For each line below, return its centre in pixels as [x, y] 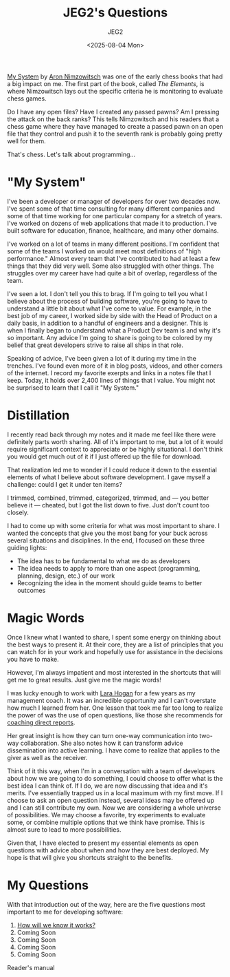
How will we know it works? [56, 925]
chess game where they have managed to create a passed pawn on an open [115, 126]
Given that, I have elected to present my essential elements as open [103, 843]
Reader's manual [31, 967]
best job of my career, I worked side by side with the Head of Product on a [112, 315]
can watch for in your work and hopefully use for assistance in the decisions [115, 651]
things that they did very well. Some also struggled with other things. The [111, 266]
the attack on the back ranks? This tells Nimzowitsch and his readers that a [113, 119]
